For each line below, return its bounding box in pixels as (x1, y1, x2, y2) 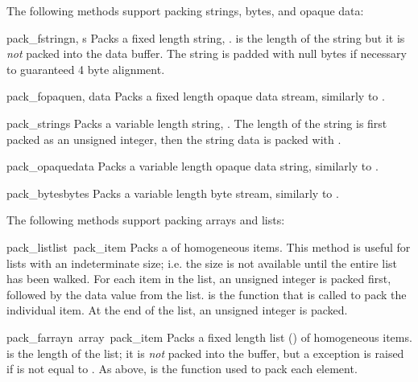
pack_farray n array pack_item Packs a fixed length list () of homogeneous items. (6, 328, 412, 345)
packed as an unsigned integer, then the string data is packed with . (6, 130, 341, 147)
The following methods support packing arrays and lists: (6, 212, 285, 228)
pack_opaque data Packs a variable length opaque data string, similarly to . (6, 158, 379, 175)
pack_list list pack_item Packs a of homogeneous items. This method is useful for (6, 238, 411, 255)
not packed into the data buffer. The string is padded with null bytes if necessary (6, 45, 407, 62)
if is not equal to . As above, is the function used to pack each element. (6, 360, 358, 377)
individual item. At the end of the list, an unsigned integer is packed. (6, 302, 348, 318)
